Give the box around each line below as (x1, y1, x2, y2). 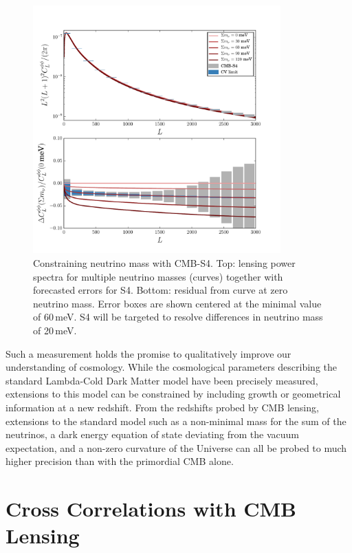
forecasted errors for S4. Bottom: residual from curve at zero (33, 283, 288, 297)
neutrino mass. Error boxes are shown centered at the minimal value (33, 296, 322, 310)
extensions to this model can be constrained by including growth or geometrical (5, 387, 341, 401)
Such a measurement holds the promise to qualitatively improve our (5, 346, 291, 360)
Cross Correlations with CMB (5, 495, 296, 523)
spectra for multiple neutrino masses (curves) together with (33, 269, 283, 283)
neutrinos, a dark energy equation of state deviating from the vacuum (5, 427, 299, 442)
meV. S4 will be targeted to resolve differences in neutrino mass (55, 310, 323, 324)
